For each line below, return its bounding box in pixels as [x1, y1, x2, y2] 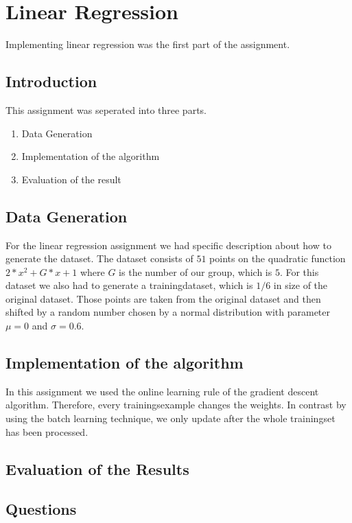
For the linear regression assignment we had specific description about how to [5, 237, 331, 252]
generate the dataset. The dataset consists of [5, 251, 193, 266]
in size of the [273, 278, 328, 292]
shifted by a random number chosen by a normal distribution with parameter [5, 305, 331, 319]
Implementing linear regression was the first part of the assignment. [5, 37, 290, 51]
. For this [279, 264, 319, 279]
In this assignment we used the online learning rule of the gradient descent [5, 384, 319, 398]
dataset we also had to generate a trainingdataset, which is [5, 278, 253, 292]
